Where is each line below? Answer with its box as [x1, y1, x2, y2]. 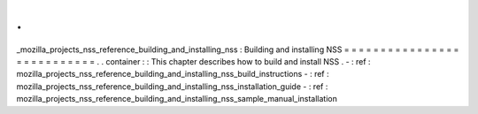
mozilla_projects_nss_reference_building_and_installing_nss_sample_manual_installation [16, 94, 338, 104]
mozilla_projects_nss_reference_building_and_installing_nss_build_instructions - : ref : [16, 69, 329, 80]
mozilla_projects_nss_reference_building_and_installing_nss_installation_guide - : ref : [16, 80, 328, 92]
